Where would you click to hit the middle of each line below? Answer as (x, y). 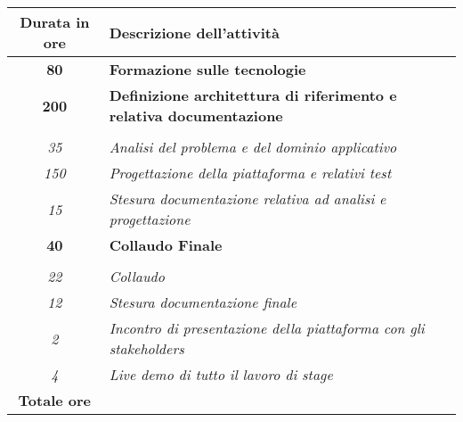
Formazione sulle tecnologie (207, 69)
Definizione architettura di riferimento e (253, 95)
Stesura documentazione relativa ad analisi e (248, 199)
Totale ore (55, 400)
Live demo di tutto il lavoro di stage (221, 374)
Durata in (55, 22)
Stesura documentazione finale (203, 302)
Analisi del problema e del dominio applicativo (253, 147)
